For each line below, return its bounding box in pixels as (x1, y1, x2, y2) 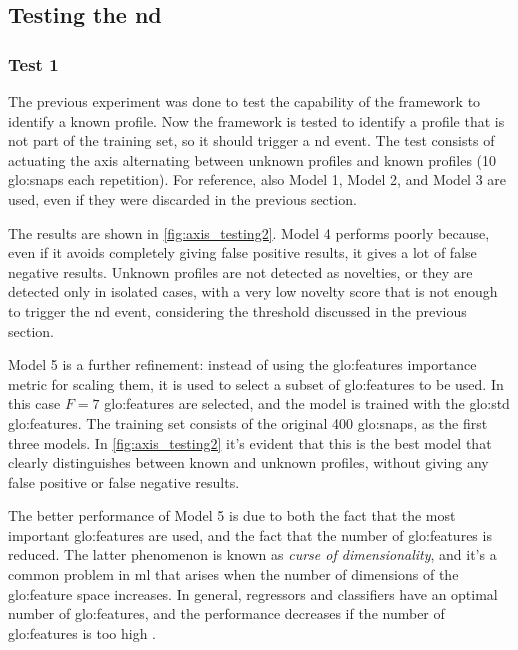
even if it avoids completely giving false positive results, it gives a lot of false (8, 242, 477, 263)
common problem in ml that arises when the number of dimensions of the (8, 564, 459, 585)
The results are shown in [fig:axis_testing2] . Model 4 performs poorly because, (8, 222, 490, 243)
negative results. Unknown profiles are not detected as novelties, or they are (8, 261, 473, 282)
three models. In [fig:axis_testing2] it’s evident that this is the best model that (8, 432, 492, 453)
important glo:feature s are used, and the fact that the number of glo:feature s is (8, 524, 492, 545)
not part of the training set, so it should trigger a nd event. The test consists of (8, 130, 495, 151)
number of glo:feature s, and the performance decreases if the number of (8, 603, 445, 624)
